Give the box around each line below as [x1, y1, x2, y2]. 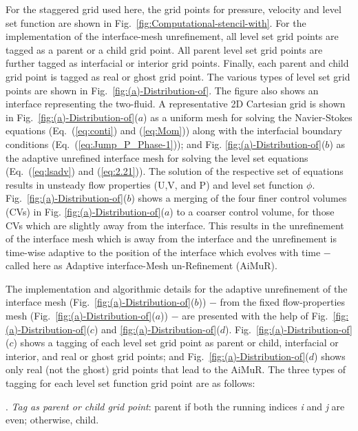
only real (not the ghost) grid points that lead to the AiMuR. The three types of [6, 362, 346, 377]
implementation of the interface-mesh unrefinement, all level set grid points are [6, 29, 339, 43]
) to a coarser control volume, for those [169, 204, 335, 218]
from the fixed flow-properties [220, 295, 346, 309]
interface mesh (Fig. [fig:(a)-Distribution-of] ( [6, 295, 195, 309]
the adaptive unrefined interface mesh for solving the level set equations [6, 150, 308, 165]
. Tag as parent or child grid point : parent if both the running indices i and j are [6, 399, 345, 413]
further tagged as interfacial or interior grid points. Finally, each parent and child [6, 56, 349, 70]
